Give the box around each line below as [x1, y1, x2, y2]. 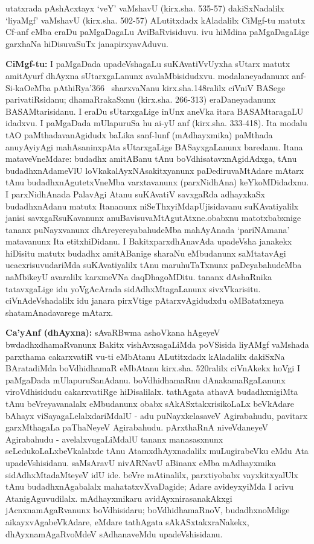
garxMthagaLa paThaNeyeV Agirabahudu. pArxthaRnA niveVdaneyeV [5, 421, 268, 434]
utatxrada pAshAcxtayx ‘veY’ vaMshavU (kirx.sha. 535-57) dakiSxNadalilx [5, 2, 284, 14]
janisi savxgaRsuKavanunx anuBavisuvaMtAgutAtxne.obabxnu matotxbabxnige [5, 211, 301, 224]
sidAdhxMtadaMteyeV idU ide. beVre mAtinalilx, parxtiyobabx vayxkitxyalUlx [5, 468, 298, 481]
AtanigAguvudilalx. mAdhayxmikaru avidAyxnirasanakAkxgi [5, 491, 232, 504]
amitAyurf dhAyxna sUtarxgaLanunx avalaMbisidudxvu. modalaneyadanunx [5, 69, 289, 82]
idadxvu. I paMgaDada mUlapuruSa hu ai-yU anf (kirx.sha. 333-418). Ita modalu [5, 117, 307, 129]
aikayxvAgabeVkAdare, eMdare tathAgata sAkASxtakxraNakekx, [5, 515, 249, 528]
